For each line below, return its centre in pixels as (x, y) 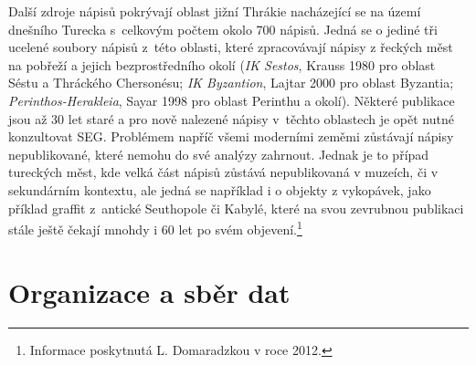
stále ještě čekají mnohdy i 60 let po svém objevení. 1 (155, 228)
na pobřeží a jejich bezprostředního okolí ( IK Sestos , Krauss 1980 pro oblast (222, 64)
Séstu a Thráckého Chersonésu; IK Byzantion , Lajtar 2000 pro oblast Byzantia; (231, 83)
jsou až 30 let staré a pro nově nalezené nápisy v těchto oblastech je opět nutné (231, 118)
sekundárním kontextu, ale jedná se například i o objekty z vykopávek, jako (220, 189)
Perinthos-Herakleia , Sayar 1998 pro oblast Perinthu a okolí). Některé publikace (232, 100)
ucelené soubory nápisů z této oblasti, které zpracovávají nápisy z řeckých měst (231, 47)
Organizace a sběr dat (149, 292)
